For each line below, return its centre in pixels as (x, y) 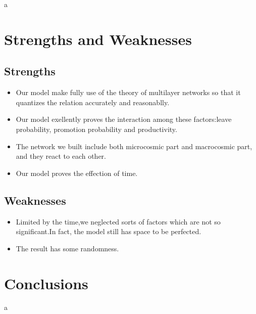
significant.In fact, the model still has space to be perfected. (109, 231)
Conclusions (46, 283)
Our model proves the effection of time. (77, 173)
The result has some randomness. (67, 248)
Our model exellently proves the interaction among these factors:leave (124, 119)
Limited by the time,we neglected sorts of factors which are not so (118, 221)
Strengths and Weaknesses (98, 39)
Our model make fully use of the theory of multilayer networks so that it (128, 92)
